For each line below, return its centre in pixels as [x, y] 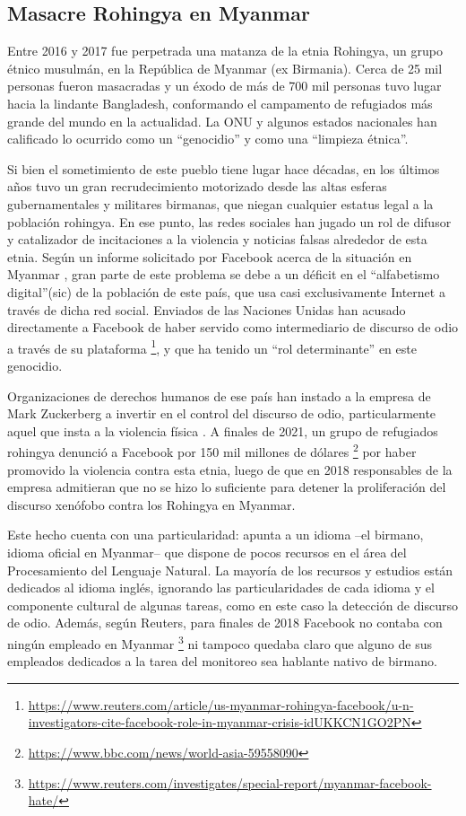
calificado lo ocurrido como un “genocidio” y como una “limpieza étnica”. [208, 139]
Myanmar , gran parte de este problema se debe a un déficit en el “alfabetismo [224, 274]
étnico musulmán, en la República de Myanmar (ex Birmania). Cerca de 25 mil [225, 68]
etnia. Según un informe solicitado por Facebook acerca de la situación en [210, 256]
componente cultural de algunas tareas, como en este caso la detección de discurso [233, 605]
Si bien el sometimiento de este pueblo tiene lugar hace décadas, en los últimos [224, 168]
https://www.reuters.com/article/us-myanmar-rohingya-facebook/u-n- [221, 704]
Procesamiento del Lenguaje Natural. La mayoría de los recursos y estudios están [230, 570]
